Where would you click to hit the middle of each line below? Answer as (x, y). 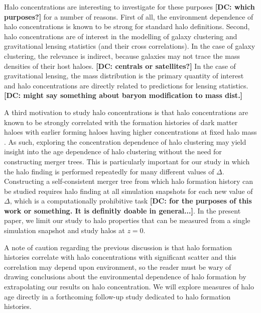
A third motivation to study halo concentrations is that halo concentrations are (126, 112)
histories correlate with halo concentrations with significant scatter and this (120, 257)
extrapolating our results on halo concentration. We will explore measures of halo (129, 287)
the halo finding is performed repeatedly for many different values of (109, 171)
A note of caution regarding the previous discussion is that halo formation (118, 247)
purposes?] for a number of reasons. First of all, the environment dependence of (129, 16)
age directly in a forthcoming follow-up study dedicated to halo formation (117, 296)
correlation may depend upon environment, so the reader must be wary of (118, 267)
